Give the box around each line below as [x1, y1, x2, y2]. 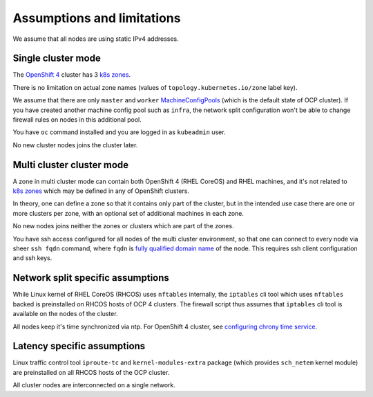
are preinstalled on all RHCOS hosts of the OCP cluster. [12, 368, 170, 376]
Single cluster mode [12, 53, 102, 64]
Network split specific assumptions [12, 272, 169, 284]
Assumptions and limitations [12, 10, 181, 26]
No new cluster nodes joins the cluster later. [12, 140, 138, 149]
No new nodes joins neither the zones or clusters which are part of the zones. [12, 222, 234, 230]
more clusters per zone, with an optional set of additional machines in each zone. [12, 209, 245, 217]
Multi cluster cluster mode [12, 159, 129, 171]
